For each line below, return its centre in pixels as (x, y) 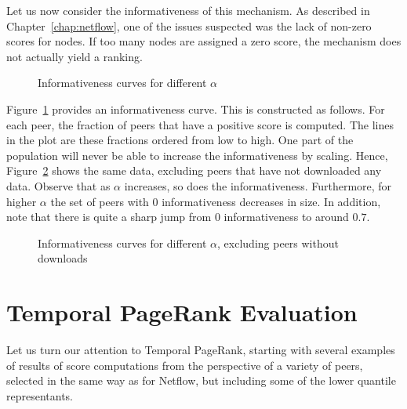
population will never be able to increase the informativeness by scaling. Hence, (197, 155)
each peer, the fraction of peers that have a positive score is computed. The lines (200, 124)
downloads (63, 258)
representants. (40, 395)
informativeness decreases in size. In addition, (271, 201)
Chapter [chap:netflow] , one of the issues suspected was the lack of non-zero (189, 25)
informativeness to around (286, 217)
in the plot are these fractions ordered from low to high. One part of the (180, 140)
